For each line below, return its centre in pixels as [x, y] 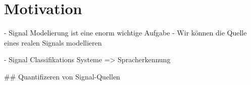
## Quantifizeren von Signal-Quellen [62, 76]
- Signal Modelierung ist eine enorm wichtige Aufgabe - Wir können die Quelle [125, 33]
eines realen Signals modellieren [53, 42]
